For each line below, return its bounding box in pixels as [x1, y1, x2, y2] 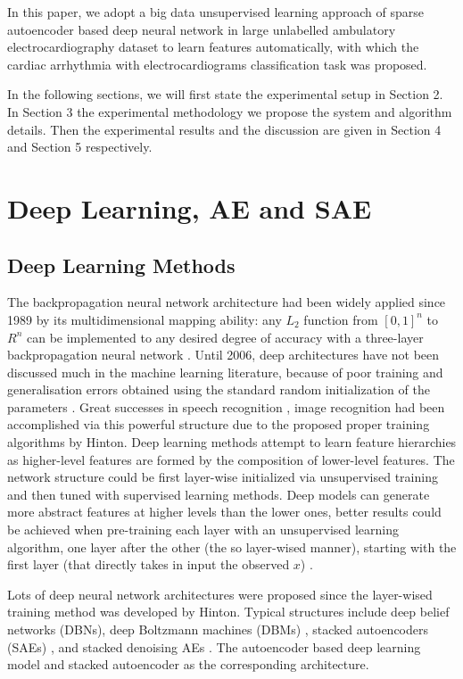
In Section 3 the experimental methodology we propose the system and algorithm [7, 102, 452, 120]
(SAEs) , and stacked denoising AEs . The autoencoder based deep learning [7, 637, 421, 656]
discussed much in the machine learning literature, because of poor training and [7, 362, 443, 381]
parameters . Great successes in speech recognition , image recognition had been [7, 397, 445, 416]
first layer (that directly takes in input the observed [7, 555, 290, 574]
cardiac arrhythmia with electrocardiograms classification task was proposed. [7, 54, 427, 73]
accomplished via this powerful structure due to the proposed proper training [7, 415, 430, 434]
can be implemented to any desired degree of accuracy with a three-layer [26, 327, 424, 346]
